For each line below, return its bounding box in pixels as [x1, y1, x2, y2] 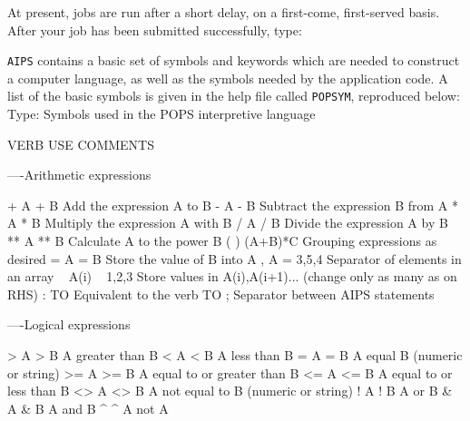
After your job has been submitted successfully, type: [7, 20, 302, 39]
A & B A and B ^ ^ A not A [7, 398, 169, 417]
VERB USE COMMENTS [7, 134, 154, 153]
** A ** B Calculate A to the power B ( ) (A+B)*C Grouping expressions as [7, 231, 437, 250]
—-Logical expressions [7, 315, 131, 334]
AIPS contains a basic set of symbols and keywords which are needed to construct [7, 51, 460, 70]
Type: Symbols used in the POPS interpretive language [7, 104, 316, 123]
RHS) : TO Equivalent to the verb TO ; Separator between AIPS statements [7, 284, 435, 303]
